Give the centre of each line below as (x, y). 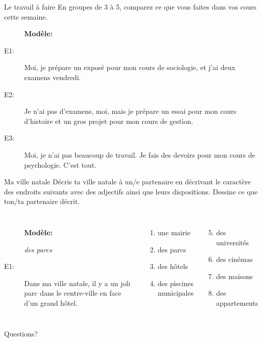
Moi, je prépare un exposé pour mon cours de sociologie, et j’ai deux (130, 67)
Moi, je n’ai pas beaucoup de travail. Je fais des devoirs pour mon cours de (140, 154)
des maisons (235, 276)
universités (233, 242)
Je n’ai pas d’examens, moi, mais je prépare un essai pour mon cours (130, 111)
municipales (176, 293)
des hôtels (173, 266)
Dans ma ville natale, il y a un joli (77, 283)
